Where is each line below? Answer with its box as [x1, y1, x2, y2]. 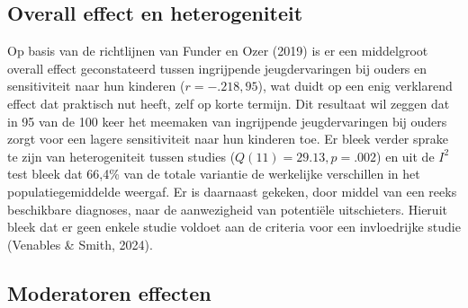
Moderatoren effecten [7, 278, 211, 306]
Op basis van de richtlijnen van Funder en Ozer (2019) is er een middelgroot [7, 41, 428, 60]
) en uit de [376, 146, 435, 165]
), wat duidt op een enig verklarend [257, 76, 453, 95]
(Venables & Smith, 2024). [7, 234, 153, 253]
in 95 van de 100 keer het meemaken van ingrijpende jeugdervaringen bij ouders [7, 111, 447, 130]
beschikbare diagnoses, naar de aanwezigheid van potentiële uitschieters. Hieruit [7, 199, 447, 218]
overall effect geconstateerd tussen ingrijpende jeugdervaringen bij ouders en [7, 58, 427, 77]
